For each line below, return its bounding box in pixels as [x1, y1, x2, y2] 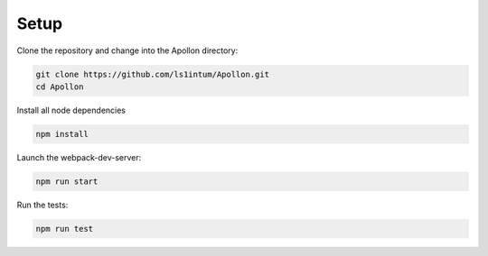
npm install [35, 129, 89, 139]
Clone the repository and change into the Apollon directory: [16, 45, 239, 56]
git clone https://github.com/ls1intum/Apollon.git [35, 69, 270, 79]
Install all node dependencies [16, 105, 127, 115]
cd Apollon [35, 81, 84, 92]
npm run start [35, 176, 99, 187]
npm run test [35, 224, 94, 233]
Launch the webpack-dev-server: [16, 151, 142, 162]
